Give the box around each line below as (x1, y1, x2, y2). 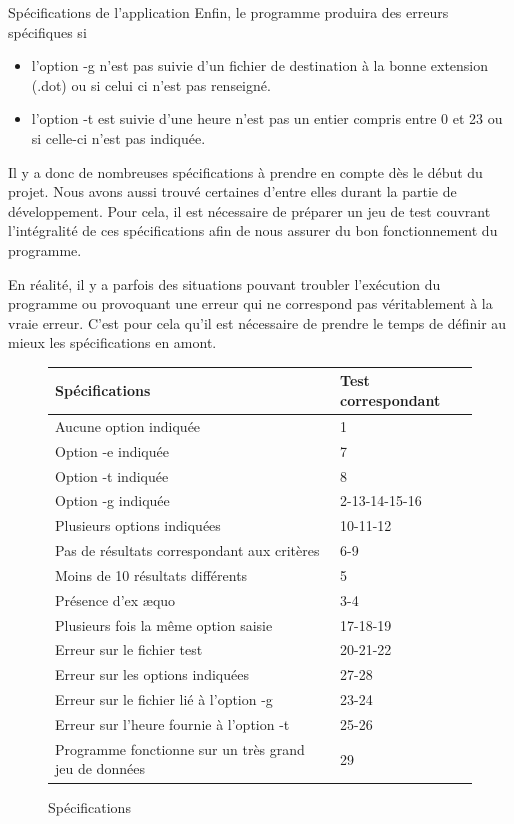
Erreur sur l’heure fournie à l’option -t (55, 713, 290, 734)
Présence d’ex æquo (55, 589, 176, 610)
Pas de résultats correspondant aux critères (55, 540, 320, 561)
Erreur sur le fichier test (55, 639, 203, 660)
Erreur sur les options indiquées (55, 664, 249, 685)
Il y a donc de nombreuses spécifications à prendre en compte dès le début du (8, 161, 483, 182)
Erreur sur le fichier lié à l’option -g (55, 689, 273, 710)
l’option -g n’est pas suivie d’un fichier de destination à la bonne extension (31, 55, 489, 76)
